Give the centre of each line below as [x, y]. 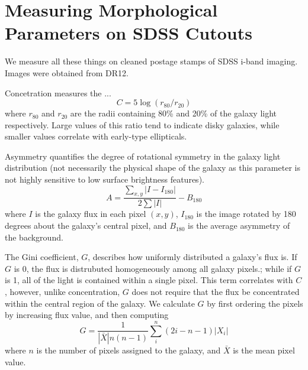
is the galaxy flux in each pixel [91, 214]
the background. [34, 237]
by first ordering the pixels [255, 303]
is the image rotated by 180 [246, 214]
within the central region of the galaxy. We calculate [100, 303]
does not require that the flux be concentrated [216, 292]
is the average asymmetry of [239, 225]
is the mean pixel [264, 350]
